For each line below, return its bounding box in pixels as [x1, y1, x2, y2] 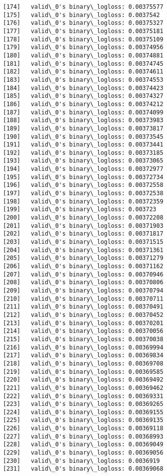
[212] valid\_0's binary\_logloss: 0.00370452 [3, 311, 164, 318]
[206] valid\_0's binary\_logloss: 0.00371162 [3, 263, 164, 270]
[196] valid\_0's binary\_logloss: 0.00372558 [3, 182, 164, 189]
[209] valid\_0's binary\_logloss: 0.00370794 [3, 287, 164, 294]
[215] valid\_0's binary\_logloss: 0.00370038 [3, 335, 164, 343]
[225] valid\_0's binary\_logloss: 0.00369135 [3, 417, 164, 424]
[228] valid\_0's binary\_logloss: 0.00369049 [3, 441, 164, 448]
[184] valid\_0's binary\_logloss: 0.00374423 [3, 84, 164, 92]
